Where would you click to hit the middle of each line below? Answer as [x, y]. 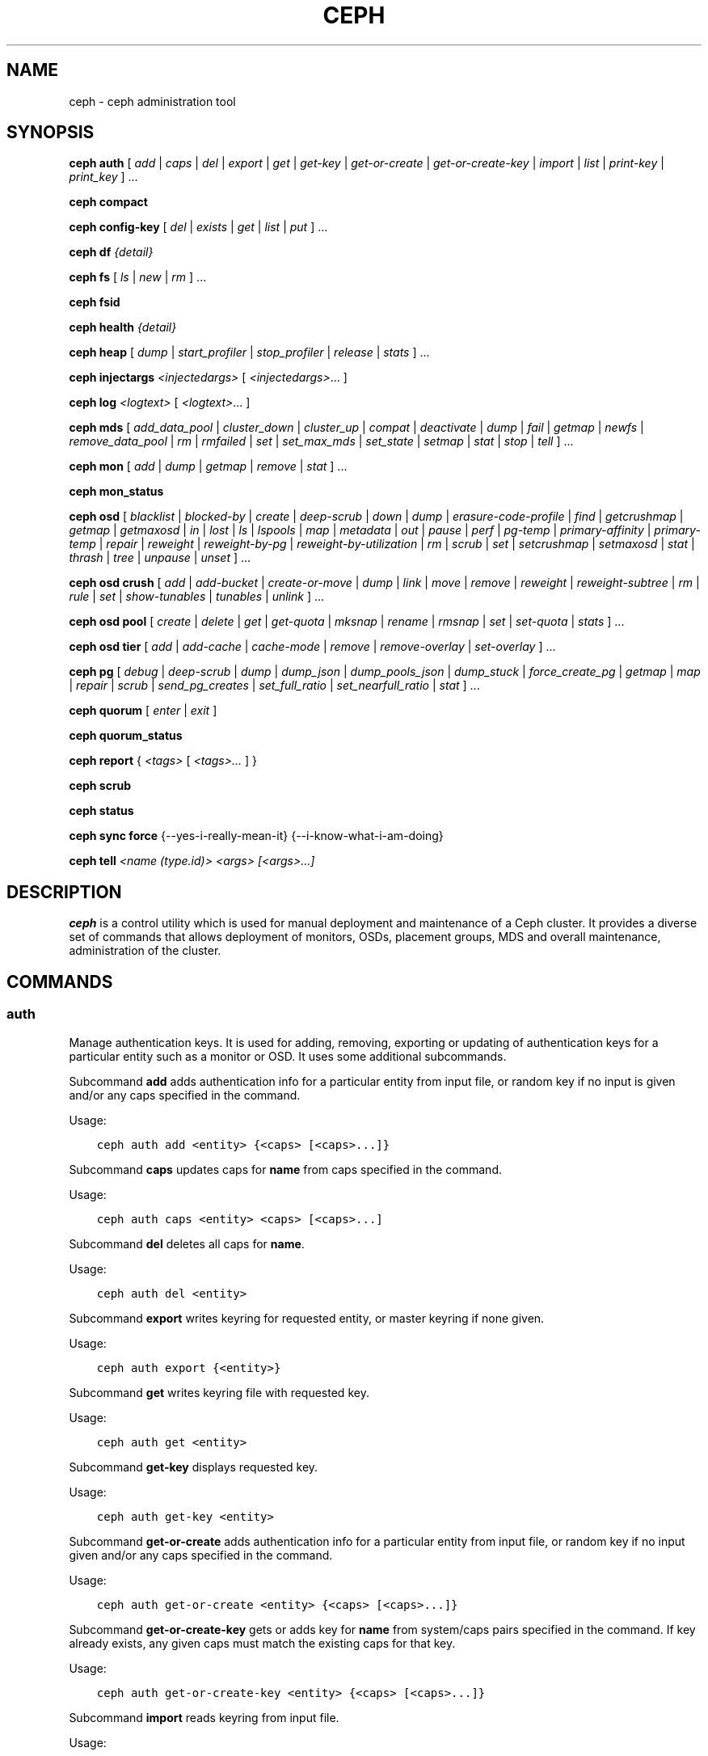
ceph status [101, 811]
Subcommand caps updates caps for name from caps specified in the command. [285, 1169]
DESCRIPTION [64, 892]
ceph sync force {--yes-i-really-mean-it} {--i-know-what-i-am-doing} [256, 836]
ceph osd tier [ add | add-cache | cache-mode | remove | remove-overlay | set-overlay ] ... [312, 647]
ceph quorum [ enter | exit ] [143, 711]
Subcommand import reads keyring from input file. [204, 1717]
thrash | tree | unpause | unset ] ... [160, 558]
